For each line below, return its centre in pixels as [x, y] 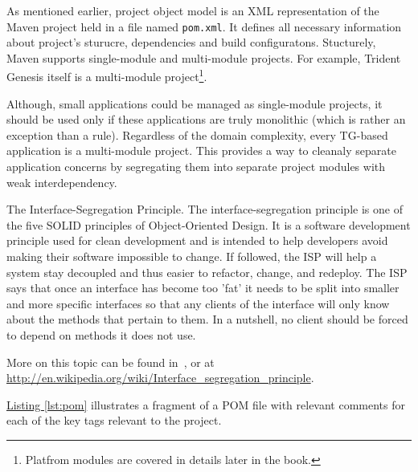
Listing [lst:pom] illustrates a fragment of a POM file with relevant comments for [206, 404]
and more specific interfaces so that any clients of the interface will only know [198, 303]
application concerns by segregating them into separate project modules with [196, 167]
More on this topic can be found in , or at [111, 362]
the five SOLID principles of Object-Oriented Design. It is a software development [209, 224]
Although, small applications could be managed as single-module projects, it [195, 103]
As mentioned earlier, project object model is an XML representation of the [193, 10]
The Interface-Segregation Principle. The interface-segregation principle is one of [205, 209]
